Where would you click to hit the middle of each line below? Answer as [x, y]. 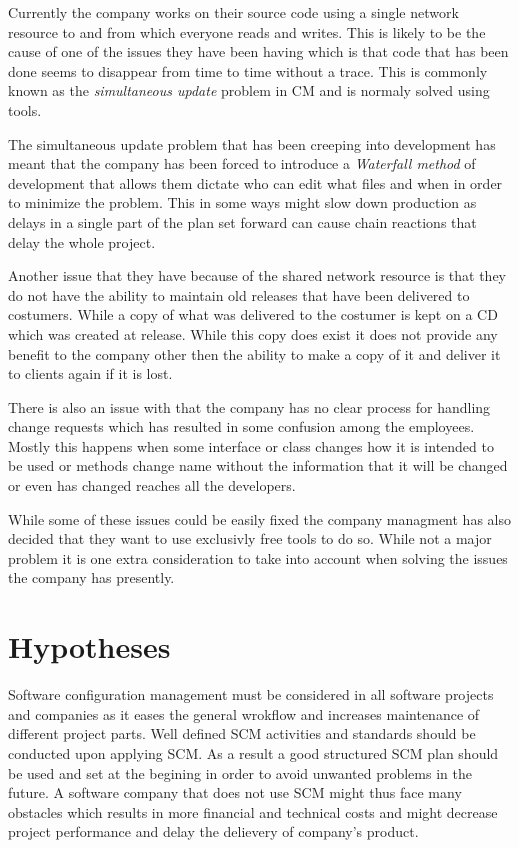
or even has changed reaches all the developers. [152, 485]
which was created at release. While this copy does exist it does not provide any [253, 333]
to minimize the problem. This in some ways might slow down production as [242, 202]
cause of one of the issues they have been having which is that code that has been [258, 51]
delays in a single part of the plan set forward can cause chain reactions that [242, 221]
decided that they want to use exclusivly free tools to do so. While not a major [250, 538]
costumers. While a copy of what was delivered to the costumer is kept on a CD [253, 314]
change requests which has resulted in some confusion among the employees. [241, 426]
